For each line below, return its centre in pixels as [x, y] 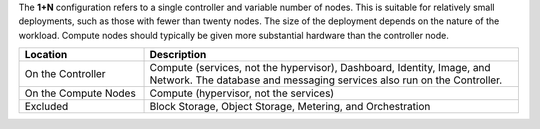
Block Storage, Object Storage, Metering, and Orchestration [290, 107]
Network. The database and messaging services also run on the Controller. [326, 80]
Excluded [46, 107]
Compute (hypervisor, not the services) [242, 93]
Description [178, 55]
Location [46, 55]
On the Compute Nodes [80, 93]
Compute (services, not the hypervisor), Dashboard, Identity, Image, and [320, 68]
